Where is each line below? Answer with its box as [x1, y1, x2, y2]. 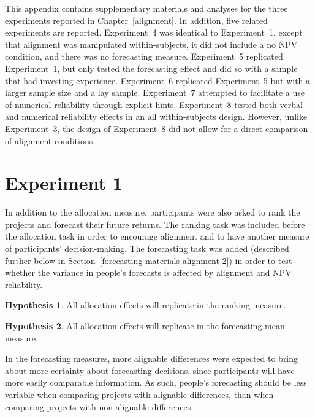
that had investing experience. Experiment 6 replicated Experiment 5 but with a [5, 74, 311, 87]
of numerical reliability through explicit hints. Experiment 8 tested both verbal [5, 98, 303, 111]
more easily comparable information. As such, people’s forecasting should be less [5, 376, 307, 389]
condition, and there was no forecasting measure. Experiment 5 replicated [5, 50, 283, 63]
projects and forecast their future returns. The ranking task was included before [5, 217, 305, 230]
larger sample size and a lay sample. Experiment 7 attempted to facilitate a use [5, 86, 305, 99]
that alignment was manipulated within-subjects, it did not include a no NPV [5, 37, 298, 50]
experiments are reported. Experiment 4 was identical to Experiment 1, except [5, 26, 303, 39]
